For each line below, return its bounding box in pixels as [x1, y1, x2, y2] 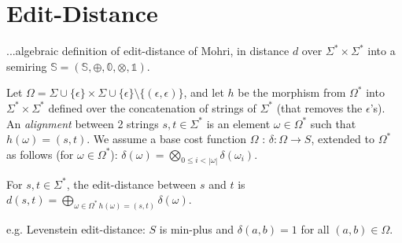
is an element [206, 115, 271, 131]
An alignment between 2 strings [6, 115, 159, 131]
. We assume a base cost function [87, 131, 247, 147]
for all [301, 221, 330, 237]
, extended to [311, 131, 374, 147]
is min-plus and [159, 221, 234, 237]
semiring [6, 57, 47, 74]
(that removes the [276, 99, 363, 116]
